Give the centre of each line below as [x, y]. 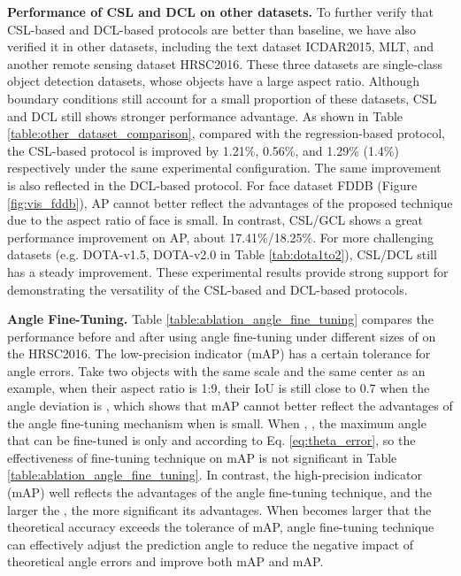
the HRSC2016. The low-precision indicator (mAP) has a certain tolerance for [219, 353]
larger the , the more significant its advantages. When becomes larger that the [219, 509]
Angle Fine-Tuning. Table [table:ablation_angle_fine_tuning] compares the [220, 319]
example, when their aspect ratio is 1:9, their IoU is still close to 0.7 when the [219, 388]
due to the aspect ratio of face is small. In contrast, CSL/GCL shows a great [215, 220]
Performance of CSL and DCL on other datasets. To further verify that [221, 12]
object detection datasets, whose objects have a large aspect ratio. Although [213, 81]
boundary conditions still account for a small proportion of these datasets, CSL [222, 98]
